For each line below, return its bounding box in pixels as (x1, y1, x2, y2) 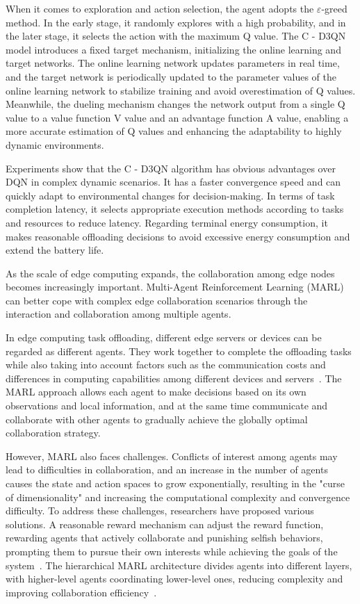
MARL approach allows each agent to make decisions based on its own (6, 384, 306, 399)
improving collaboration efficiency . (6, 585, 157, 599)
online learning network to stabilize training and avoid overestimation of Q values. (6, 83, 356, 97)
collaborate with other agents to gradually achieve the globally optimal (6, 411, 308, 426)
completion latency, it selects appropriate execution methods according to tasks (6, 202, 344, 216)
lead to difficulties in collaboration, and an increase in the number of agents (6, 462, 328, 477)
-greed (321, 1, 347, 15)
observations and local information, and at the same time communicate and (6, 398, 328, 413)
